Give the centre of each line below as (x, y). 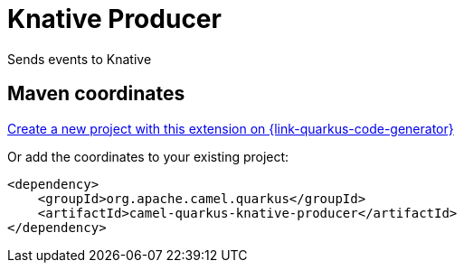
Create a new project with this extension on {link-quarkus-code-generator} (231, 128)
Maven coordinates (96, 94)
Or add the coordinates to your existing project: (148, 156)
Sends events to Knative (80, 59)
